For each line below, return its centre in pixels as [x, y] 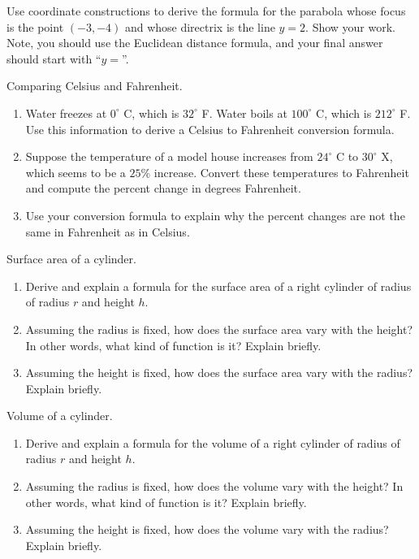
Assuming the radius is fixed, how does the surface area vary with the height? [219, 329]
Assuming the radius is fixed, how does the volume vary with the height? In [214, 486]
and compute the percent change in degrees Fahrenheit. [163, 188]
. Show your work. [350, 26]
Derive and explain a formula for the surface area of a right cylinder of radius [218, 286]
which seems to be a [76, 172]
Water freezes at [66, 113]
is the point [35, 26]
